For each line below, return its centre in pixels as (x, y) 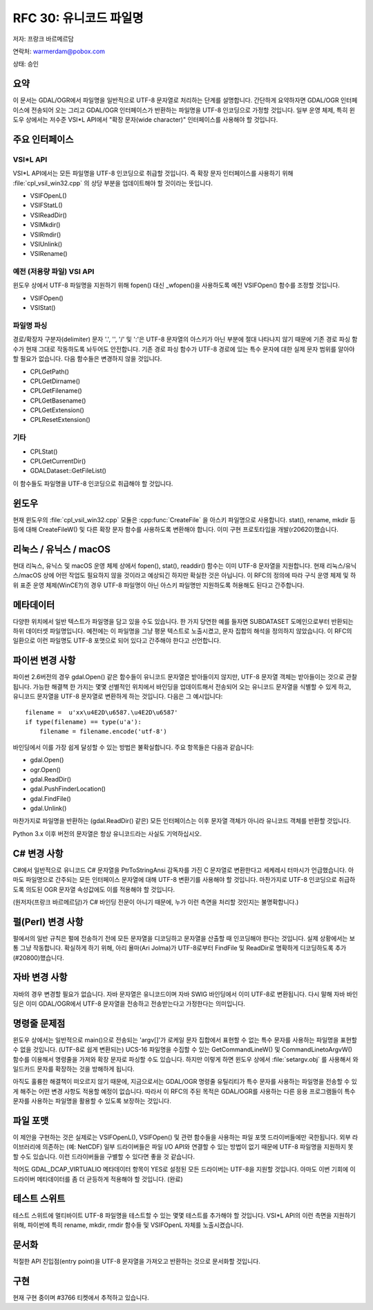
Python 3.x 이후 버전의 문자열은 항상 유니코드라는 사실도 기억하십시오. (107, 833)
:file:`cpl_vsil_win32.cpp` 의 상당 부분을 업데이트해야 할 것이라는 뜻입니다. (113, 183)
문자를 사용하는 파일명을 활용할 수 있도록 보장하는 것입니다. (92, 1101)
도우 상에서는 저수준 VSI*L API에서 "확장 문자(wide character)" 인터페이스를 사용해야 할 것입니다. (145, 120)
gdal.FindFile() (51, 798)
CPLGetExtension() (57, 410)
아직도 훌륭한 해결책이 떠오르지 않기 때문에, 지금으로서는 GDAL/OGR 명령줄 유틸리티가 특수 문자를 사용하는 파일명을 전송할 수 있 (185, 1082)
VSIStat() (43, 308)
